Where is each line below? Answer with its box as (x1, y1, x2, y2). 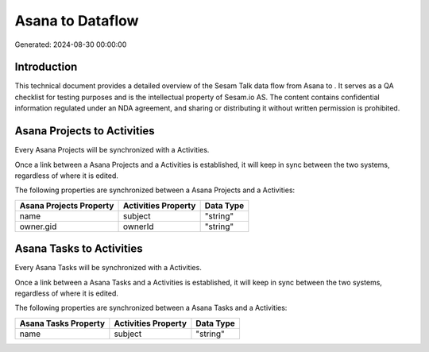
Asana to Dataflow (14, 12, 139, 29)
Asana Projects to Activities (14, 124, 155, 138)
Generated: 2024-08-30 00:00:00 (14, 40, 127, 49)
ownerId (122, 221, 154, 232)
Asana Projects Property (19, 199, 114, 211)
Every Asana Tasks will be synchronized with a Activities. (14, 263, 202, 273)
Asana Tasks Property (19, 318, 106, 329)
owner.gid (19, 221, 57, 232)
